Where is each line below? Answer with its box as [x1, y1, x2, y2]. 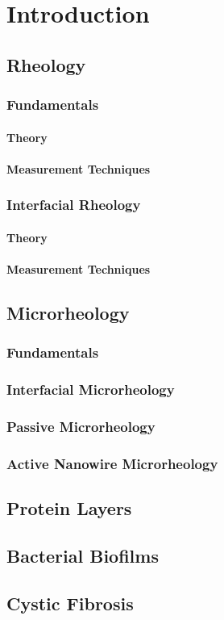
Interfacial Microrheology [6, 379, 175, 400]
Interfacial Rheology [6, 195, 141, 215]
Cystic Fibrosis [6, 590, 134, 615]
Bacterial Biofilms [6, 542, 159, 568]
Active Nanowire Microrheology [6, 453, 218, 473]
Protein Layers [6, 496, 132, 521]
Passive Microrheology [6, 416, 156, 436]
